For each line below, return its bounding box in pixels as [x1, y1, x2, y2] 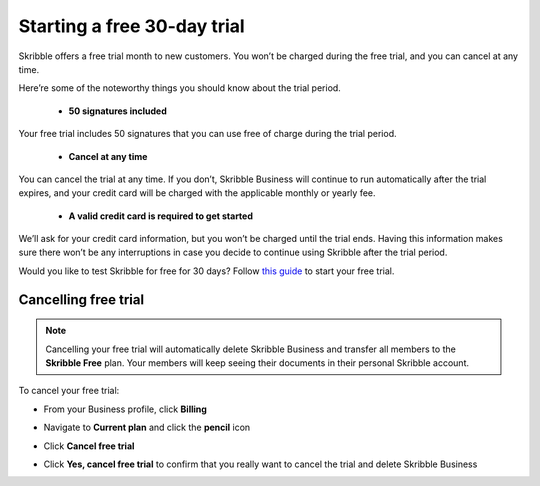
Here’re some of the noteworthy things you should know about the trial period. [18, 82, 342, 94]
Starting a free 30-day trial [18, 15, 245, 37]
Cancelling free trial [18, 291, 145, 308]
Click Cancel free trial [43, 440, 135, 452]
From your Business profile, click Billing [43, 403, 207, 415]
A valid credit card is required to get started [68, 210, 254, 222]
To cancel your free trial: [18, 385, 120, 397]
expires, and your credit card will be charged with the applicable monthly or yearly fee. [18, 187, 376, 199]
